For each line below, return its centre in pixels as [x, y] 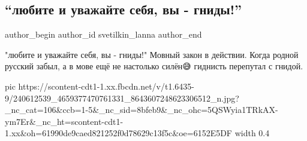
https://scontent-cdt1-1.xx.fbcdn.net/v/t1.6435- [106, 86]
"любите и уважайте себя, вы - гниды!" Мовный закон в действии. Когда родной [152, 54]
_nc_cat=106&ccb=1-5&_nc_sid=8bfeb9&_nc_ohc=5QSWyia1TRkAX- [142, 110]
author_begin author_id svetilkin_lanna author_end [103, 34]
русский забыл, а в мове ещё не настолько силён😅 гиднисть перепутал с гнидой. [154, 66]
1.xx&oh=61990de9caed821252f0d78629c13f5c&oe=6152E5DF [119, 133]
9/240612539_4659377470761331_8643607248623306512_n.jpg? [122, 98]
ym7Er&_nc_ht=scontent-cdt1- [64, 121]
